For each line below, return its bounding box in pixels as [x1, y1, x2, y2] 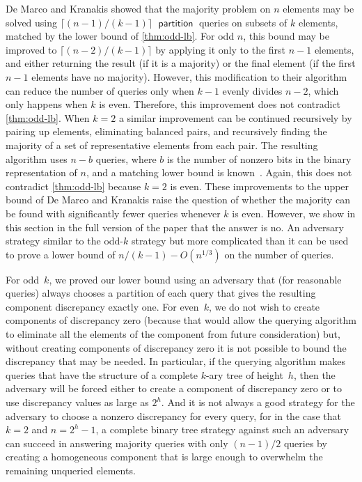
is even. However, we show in [232, 205, 356, 220]
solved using [6, 15, 58, 29]
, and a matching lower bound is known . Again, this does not [86, 165, 352, 180]
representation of [6, 165, 77, 180]
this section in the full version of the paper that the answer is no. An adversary [6, 219, 344, 234]
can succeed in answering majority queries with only [6, 435, 228, 450]
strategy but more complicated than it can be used [131, 233, 349, 248]
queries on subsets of [198, 15, 288, 29]
